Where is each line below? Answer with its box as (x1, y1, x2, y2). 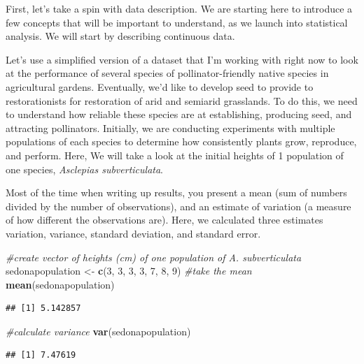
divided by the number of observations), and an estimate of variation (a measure (6, 198, 351, 213)
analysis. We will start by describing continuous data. (6, 29, 235, 43)
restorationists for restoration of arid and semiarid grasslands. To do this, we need (6, 93, 358, 108)
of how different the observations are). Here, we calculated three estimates (6, 212, 323, 227)
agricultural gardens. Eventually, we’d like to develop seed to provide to (6, 79, 314, 94)
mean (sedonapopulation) (6, 277, 115, 291)
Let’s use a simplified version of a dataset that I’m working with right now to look (6, 52, 358, 66)
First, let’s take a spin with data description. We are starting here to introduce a (6, 1, 353, 15)
